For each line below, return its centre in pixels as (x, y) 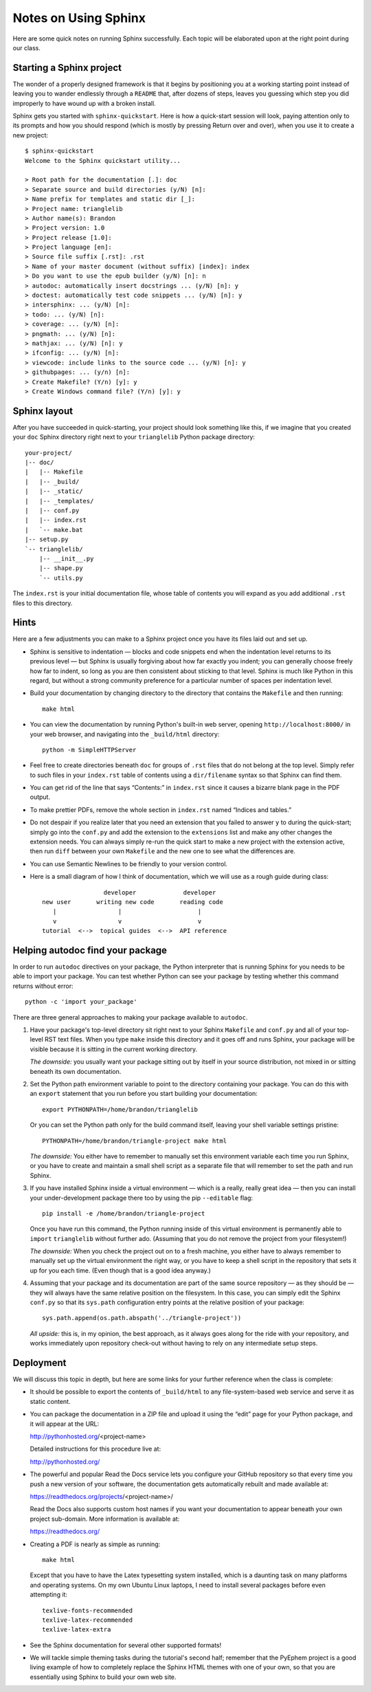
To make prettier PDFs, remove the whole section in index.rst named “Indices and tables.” (161, 810)
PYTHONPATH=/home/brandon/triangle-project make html (134, 1141)
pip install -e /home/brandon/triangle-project (124, 1213)
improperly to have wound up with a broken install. (84, 103)
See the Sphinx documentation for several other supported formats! (126, 1645)
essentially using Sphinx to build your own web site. (103, 1677)
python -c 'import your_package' (81, 1002)
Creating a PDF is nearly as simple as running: (95, 1544)
